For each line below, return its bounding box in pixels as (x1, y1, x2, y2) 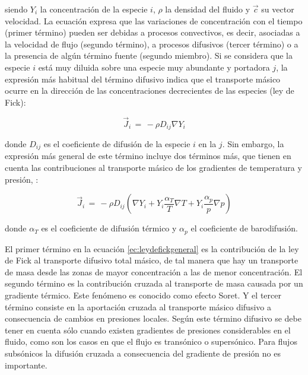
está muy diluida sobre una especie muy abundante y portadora (38, 61, 270, 73)
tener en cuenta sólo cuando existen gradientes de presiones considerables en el (5, 323, 291, 336)
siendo (5, 3, 28, 15)
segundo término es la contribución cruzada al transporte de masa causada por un (5, 277, 303, 290)
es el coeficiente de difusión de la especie (43, 138, 190, 150)
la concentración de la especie (40, 3, 148, 15)
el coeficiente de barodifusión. (190, 222, 299, 234)
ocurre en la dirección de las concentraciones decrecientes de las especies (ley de (5, 84, 294, 97)
